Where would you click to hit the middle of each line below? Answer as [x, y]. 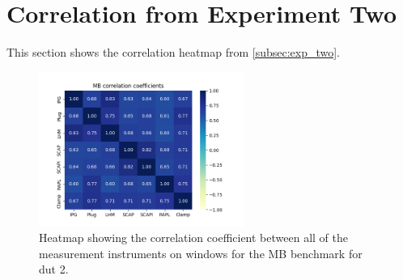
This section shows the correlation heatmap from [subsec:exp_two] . [174, 52]
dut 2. [54, 269]
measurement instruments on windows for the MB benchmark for [201, 253]
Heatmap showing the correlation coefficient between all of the [194, 238]
